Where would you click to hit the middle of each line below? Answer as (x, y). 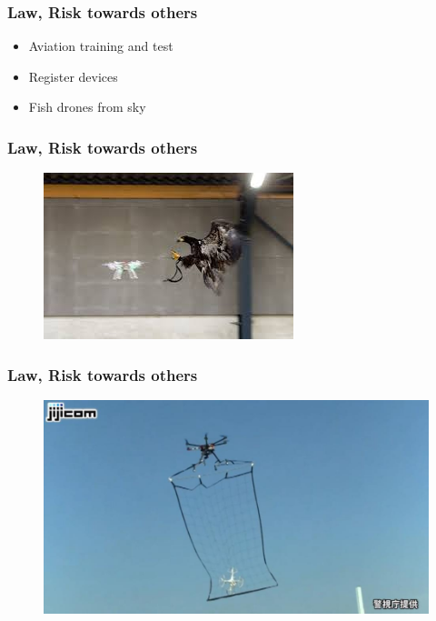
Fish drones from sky (87, 107)
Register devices (73, 76)
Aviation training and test (101, 46)
